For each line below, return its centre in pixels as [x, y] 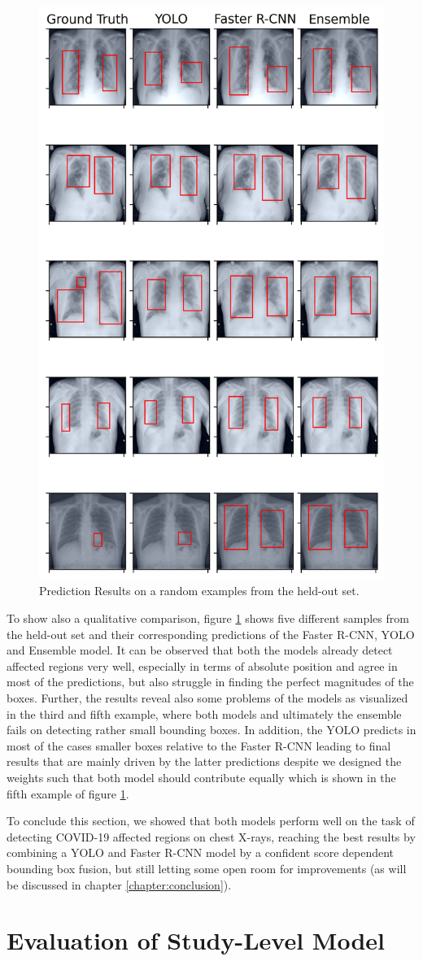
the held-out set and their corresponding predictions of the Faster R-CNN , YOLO [211, 634]
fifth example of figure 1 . [68, 793]
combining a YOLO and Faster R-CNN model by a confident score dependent [201, 852]
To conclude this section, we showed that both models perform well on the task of [211, 821]
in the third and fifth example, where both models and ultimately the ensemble [204, 713]
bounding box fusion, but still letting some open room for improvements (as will [207, 868]
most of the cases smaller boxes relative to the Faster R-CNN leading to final [199, 745]
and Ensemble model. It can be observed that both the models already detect [200, 650]
